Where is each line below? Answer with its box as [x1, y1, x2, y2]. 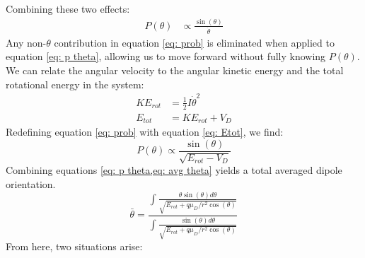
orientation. [6, 176, 56, 191]
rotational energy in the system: [6, 76, 144, 91]
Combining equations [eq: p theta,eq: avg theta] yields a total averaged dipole [6, 163, 342, 177]
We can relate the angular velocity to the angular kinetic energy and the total [6, 63, 344, 78]
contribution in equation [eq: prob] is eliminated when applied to [54, 35, 335, 49]
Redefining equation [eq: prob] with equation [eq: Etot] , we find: [6, 124, 284, 139]
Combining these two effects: [6, 1, 130, 16]
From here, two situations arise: [6, 238, 143, 253]
